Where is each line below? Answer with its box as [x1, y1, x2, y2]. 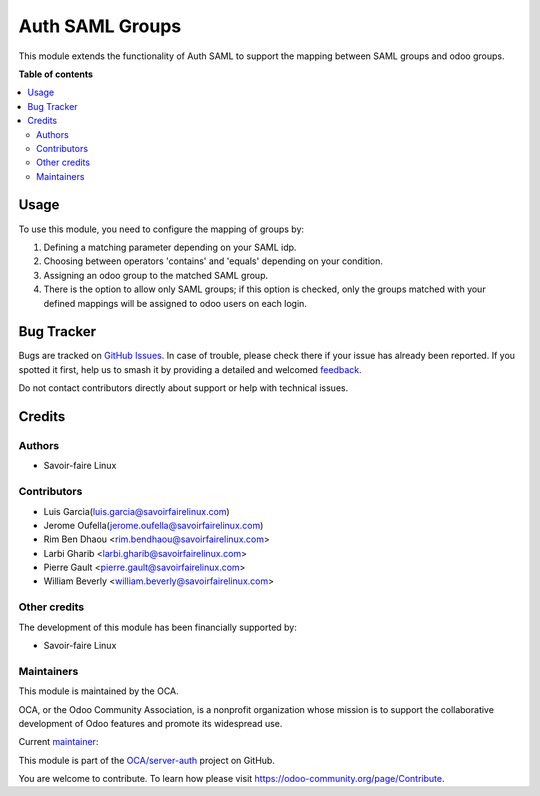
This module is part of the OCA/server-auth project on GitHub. [18, 754, 275, 766]
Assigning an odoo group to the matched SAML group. [43, 269, 269, 281]
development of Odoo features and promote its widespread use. [18, 717, 283, 729]
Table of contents [18, 68, 94, 80]
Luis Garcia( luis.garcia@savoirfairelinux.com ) [43, 505, 230, 517]
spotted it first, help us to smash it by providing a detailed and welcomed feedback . [18, 363, 362, 375]
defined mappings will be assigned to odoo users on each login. [43, 297, 307, 309]
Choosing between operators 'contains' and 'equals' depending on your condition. [43, 255, 384, 267]
